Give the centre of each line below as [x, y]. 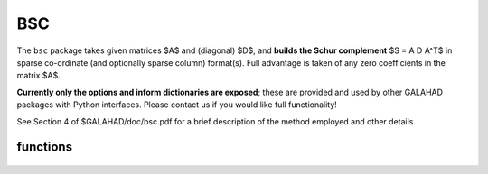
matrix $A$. [38, 76]
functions [44, 147]
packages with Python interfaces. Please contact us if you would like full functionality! [177, 105]
